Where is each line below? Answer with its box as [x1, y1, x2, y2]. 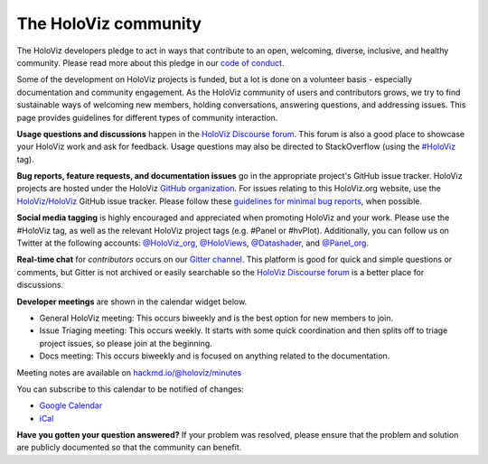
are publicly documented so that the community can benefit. [16, 442, 242, 453]
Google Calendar [39, 400, 103, 411]
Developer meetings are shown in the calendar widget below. [16, 296, 248, 307]
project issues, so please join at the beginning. [39, 338, 212, 348]
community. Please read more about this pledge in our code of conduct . [16, 57, 285, 68]
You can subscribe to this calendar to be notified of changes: [16, 384, 244, 394]
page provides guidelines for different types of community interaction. [16, 112, 278, 123]
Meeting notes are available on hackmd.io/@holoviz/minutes [16, 367, 242, 378]
